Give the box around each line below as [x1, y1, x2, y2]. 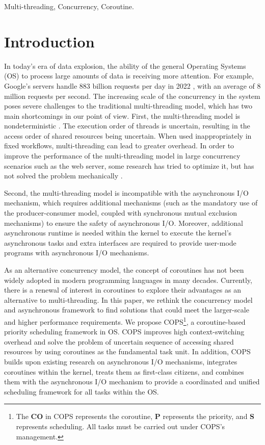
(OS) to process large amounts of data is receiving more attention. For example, [4, 70, 254, 81]
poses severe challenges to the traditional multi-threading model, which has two [4, 100, 252, 111]
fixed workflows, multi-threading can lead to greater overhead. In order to [4, 140, 234, 151]
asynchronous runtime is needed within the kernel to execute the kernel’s [4, 227, 232, 238]
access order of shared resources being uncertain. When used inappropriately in [4, 130, 252, 141]
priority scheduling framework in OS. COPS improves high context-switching [4, 326, 245, 337]
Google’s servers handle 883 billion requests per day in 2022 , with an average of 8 [4, 80, 261, 91]
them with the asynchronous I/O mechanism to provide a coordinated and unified [4, 376, 260, 387]
